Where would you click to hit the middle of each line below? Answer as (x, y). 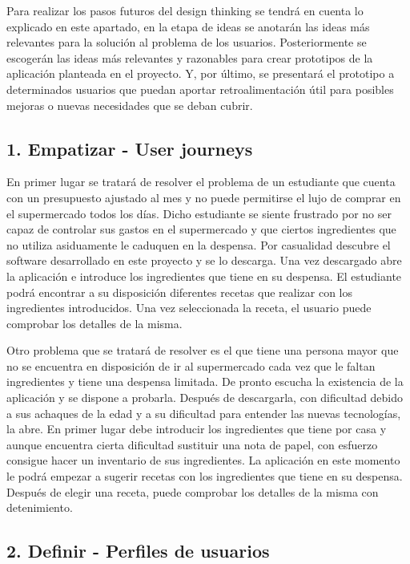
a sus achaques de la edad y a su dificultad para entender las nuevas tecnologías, (204, 413)
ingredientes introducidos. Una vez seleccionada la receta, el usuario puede (189, 308)
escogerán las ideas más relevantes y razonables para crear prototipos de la (190, 57)
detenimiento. (40, 507)
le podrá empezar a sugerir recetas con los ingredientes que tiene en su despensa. (205, 476)
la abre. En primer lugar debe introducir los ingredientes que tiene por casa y (197, 429)
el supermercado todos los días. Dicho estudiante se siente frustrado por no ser (199, 213)
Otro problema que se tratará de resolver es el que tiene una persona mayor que (203, 350)
